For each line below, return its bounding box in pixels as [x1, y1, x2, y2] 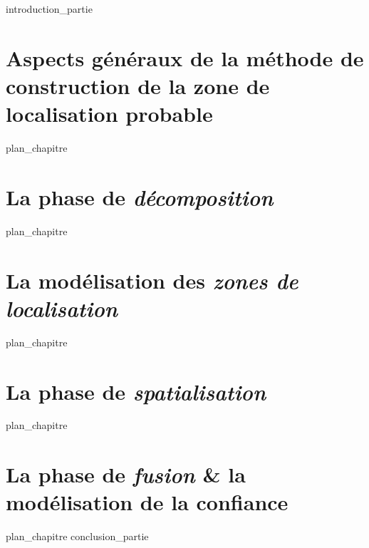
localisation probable [6, 99, 213, 128]
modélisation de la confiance [6, 487, 289, 517]
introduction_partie [6, 1, 93, 16]
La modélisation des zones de [6, 265, 298, 295]
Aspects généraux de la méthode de [6, 43, 364, 72]
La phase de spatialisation [6, 376, 266, 406]
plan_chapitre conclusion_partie [6, 529, 149, 544]
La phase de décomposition [6, 182, 274, 212]
